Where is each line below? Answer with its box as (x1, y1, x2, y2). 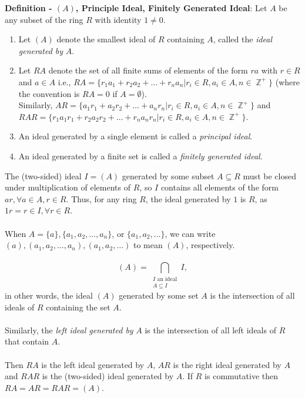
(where (275, 75, 300, 88)
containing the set (46, 300, 110, 313)
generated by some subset (122, 169, 214, 182)
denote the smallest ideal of (56, 33, 156, 45)
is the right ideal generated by (173, 358, 281, 370)
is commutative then (205, 370, 279, 382)
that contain (5, 335, 49, 347)
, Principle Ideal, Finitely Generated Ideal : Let (75, 2, 267, 14)
